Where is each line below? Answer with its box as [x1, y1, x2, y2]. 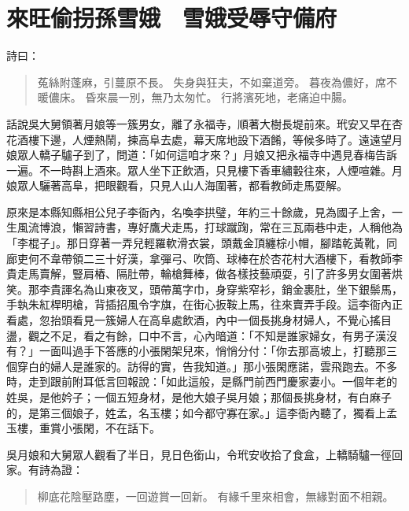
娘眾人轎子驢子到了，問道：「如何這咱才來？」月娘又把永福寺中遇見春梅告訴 [6, 146, 397, 163]
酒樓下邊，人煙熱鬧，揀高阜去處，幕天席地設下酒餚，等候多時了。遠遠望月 [17, 131, 403, 147]
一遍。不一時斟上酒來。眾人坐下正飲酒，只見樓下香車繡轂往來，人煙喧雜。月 [6, 161, 403, 178]
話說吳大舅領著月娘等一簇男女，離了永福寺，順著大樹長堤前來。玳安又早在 [6, 115, 392, 131]
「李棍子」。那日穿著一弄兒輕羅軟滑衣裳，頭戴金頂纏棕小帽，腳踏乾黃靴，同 [6, 235, 397, 251]
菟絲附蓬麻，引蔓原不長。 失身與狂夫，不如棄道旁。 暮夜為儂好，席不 [37, 73, 398, 90]
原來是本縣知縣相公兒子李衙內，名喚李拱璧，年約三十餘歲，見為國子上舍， [6, 203, 392, 220]
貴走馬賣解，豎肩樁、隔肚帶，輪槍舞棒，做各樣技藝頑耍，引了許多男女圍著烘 [6, 265, 403, 282]
